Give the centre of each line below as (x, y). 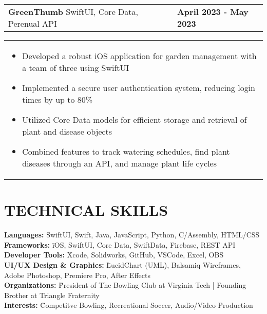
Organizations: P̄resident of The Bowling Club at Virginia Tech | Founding (125, 285)
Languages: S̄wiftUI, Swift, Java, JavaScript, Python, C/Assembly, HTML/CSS (132, 235)
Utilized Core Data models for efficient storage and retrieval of (135, 119)
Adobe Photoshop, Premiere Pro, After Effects (77, 275)
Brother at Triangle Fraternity (52, 295)
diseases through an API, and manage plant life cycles (120, 163)
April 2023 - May (213, 12)
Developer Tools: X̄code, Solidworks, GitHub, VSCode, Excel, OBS (114, 255)
